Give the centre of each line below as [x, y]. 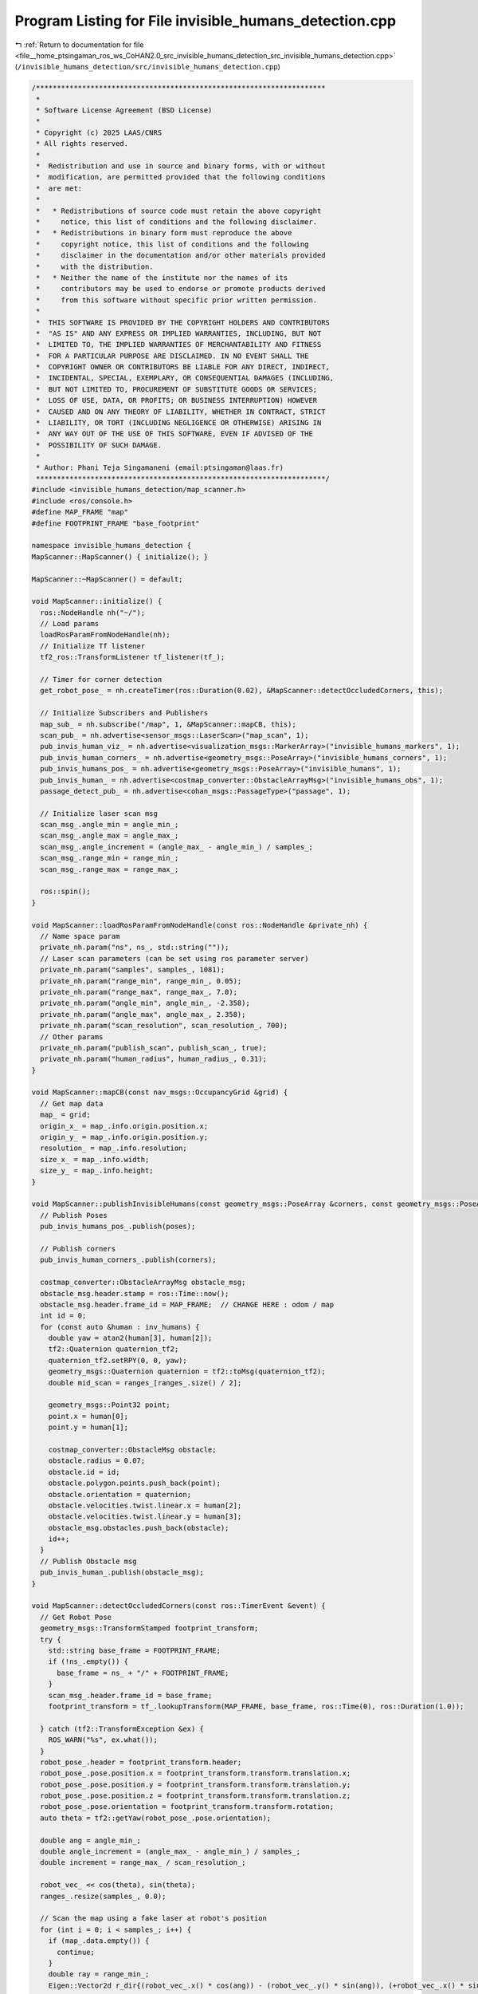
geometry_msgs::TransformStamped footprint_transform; [149, 1628]
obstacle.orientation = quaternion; [119, 1494]
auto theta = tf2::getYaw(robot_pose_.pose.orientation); [156, 1818]
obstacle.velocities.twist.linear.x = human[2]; [145, 1505]
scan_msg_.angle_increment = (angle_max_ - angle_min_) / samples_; [177, 847]
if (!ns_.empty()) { [88, 1662]
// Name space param [80, 936]
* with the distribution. [95, 266]
